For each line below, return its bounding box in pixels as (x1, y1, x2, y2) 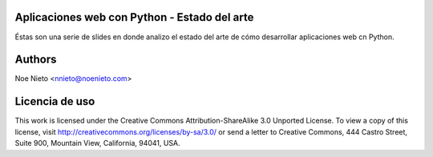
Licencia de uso (14, 95, 95, 108)
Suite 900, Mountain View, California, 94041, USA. (14, 139, 180, 148)
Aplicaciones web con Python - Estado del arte (14, 10, 254, 24)
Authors (14, 53, 57, 66)
